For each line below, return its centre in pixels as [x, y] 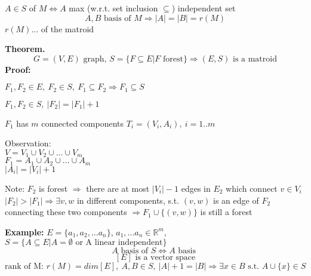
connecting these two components [66, 212]
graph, [95, 59]
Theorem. [25, 49]
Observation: [28, 143]
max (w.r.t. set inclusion [113, 8]
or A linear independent [119, 243]
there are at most [118, 188]
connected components [83, 123]
